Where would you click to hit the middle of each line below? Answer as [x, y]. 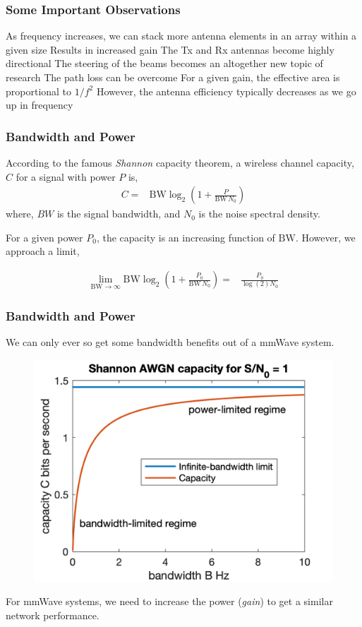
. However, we [325, 237]
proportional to [39, 91]
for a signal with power [66, 176]
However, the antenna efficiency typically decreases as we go [226, 91]
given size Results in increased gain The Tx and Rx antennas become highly [170, 49]
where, [20, 214]
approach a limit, [43, 251]
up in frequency [40, 105]
